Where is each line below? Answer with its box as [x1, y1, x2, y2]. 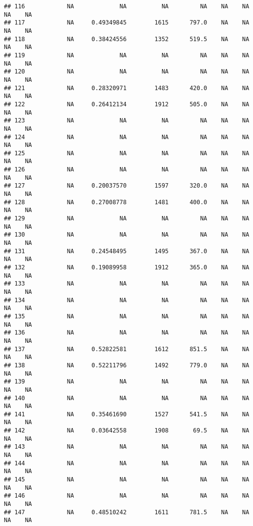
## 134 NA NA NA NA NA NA [4, 296, 250, 304]
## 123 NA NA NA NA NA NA [4, 117, 250, 124]
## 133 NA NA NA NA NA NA [4, 280, 250, 287]
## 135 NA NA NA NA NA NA [4, 312, 250, 320]
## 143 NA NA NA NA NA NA [4, 443, 250, 451]
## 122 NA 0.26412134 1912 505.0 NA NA [4, 100, 250, 108]
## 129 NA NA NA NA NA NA [4, 215, 250, 222]
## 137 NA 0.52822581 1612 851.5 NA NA [4, 345, 250, 353]
